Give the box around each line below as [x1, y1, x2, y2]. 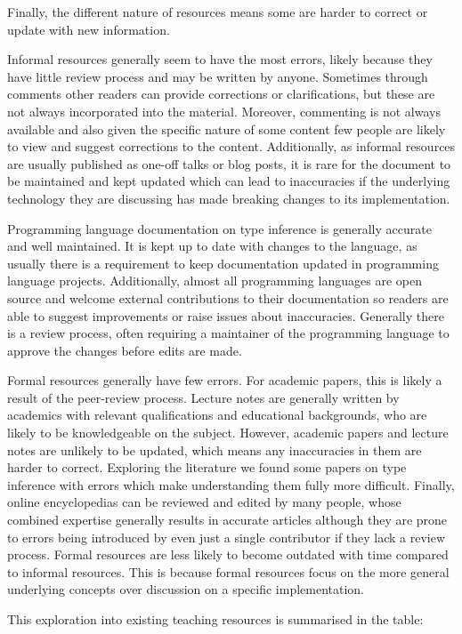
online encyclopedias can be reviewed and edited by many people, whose [7, 493, 401, 511]
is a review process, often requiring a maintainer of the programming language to [7, 324, 450, 342]
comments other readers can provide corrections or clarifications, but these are [7, 84, 435, 103]
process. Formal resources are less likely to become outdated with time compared [7, 545, 449, 564]
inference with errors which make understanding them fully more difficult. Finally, [7, 475, 455, 494]
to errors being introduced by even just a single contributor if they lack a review [7, 527, 446, 546]
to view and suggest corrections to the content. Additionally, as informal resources [7, 137, 456, 156]
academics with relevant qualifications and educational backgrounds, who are [7, 405, 427, 424]
